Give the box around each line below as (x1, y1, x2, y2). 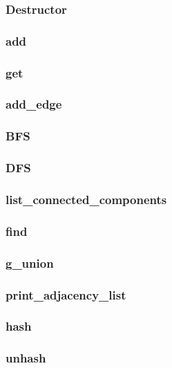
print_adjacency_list (6, 286, 126, 303)
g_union (6, 254, 54, 271)
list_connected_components (6, 190, 167, 208)
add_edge (6, 95, 62, 113)
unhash (6, 349, 46, 367)
